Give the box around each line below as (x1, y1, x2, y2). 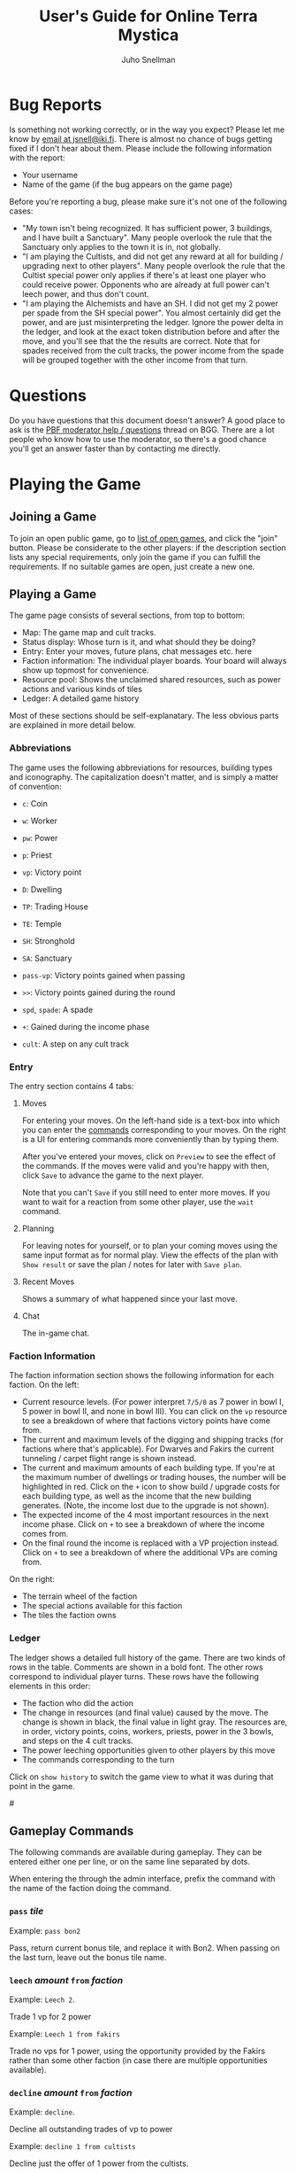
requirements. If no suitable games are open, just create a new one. (9, 561, 255, 572)
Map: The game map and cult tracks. (21, 627, 156, 638)
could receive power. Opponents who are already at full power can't (21, 279, 269, 290)
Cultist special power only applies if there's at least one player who (21, 269, 267, 280)
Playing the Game (9, 474, 141, 494)
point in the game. (9, 1780, 75, 1791)
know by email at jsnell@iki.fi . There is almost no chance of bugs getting (9, 133, 273, 144)
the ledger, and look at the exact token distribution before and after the (21, 326, 280, 337)
